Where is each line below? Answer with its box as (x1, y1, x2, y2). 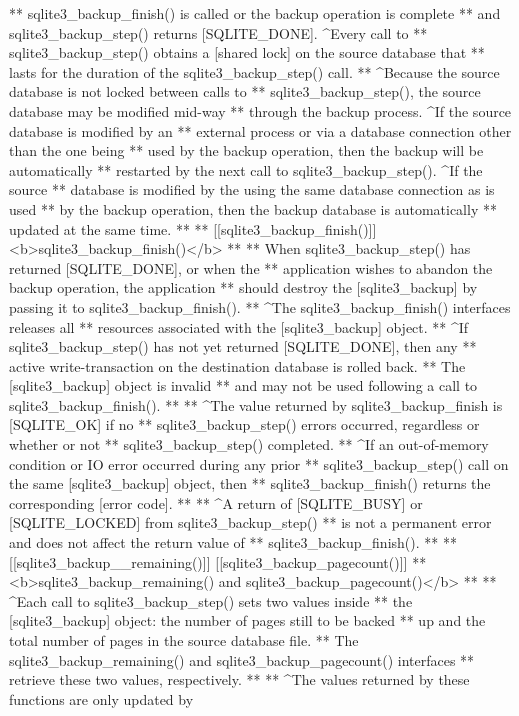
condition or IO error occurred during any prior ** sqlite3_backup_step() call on (9, 453, 509, 474)
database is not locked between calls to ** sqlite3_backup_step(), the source (9, 81, 481, 102)
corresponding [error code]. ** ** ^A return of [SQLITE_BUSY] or (9, 492, 423, 513)
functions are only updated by (9, 688, 194, 709)
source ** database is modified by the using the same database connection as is (9, 179, 495, 200)
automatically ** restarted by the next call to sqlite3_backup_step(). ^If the (9, 159, 483, 180)
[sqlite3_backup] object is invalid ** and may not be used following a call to (9, 375, 478, 396)
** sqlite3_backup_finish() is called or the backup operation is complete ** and (9, 3, 501, 23)
